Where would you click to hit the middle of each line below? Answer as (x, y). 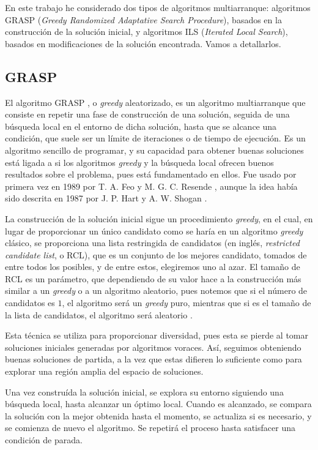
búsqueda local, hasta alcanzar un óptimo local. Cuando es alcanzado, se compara (158, 404)
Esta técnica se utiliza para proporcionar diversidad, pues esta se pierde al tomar (157, 335)
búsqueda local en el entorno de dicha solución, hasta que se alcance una (141, 126)
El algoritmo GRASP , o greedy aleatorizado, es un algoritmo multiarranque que (155, 102)
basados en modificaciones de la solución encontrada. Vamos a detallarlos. (143, 43)
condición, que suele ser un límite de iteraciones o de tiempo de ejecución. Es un (155, 138)
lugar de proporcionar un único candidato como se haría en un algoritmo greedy (154, 231)
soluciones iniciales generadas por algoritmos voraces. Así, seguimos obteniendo (153, 347)
